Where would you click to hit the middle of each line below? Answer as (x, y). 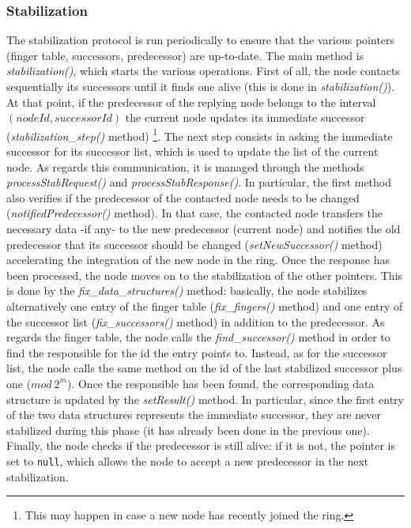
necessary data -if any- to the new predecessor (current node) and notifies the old (204, 228)
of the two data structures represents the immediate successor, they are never (194, 415)
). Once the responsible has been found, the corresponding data (221, 383)
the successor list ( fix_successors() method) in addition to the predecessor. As (196, 321)
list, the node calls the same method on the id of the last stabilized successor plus (204, 368)
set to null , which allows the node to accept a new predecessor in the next (188, 460)
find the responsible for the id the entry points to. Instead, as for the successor (197, 352)
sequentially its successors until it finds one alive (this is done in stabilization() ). (201, 86)
